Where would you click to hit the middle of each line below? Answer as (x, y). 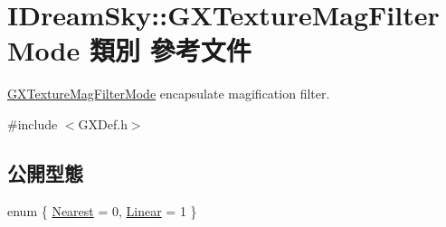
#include (33, 123)
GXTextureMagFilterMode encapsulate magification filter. (169, 94)
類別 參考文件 (170, 50)
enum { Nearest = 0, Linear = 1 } (102, 210)
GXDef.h (103, 123)
